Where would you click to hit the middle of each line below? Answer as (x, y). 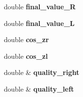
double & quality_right (42, 72)
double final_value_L (39, 23)
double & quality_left (39, 88)
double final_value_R (40, 6)
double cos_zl (26, 56)
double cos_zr (26, 39)
